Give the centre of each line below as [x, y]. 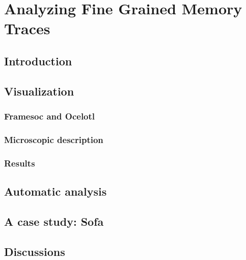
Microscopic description [54, 139]
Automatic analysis [56, 191]
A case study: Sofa [54, 221]
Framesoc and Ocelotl [50, 116]
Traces [27, 28]
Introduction [38, 61]
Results [20, 163]
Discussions [35, 251]
